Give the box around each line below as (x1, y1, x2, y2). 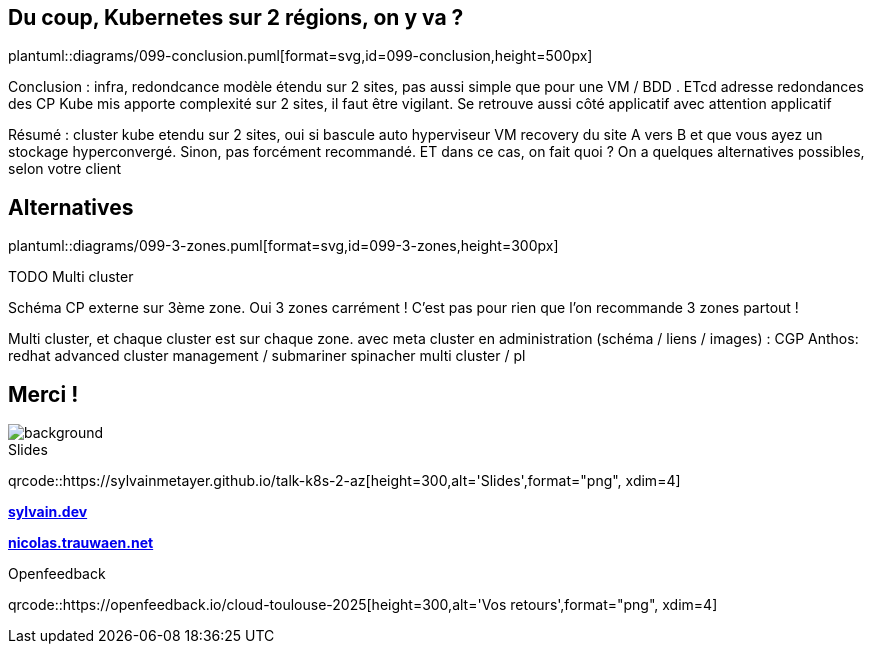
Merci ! (8, 381, 79, 407)
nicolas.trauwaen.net (8, 534, 154, 552)
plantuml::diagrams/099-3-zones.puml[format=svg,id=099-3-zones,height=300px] (8, 237, 559, 255)
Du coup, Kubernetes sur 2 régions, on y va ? (8, 5, 464, 30)
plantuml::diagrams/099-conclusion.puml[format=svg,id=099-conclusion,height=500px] (8, 47, 593, 65)
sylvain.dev (8, 503, 88, 521)
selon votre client (8, 160, 122, 178)
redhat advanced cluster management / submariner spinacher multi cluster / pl (8, 347, 526, 365)
